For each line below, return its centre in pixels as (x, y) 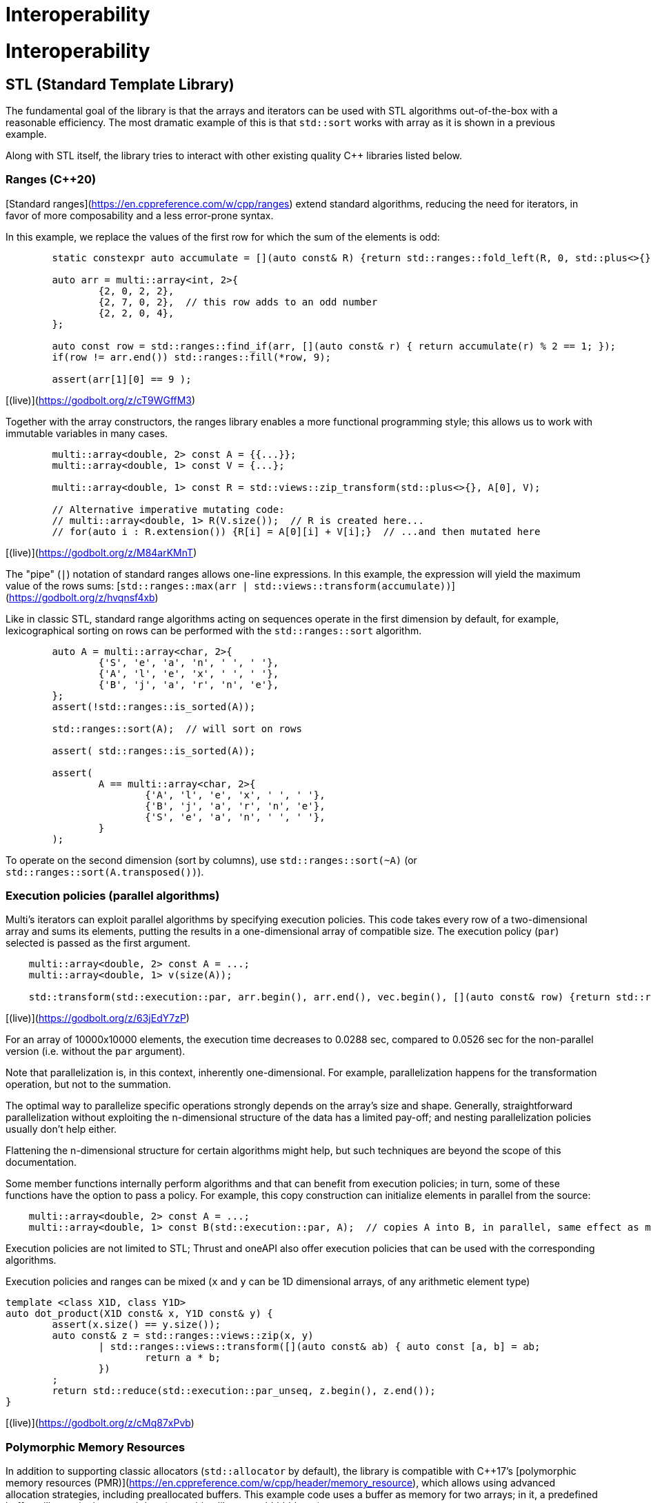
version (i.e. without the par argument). (96, 1051)
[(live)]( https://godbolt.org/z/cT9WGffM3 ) (101, 400)
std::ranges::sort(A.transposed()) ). (105, 871)
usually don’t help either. (61, 1129)
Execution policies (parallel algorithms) (113, 896)
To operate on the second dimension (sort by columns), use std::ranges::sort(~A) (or (211, 860)
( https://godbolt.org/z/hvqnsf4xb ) (82, 597)
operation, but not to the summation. (88, 1085)
